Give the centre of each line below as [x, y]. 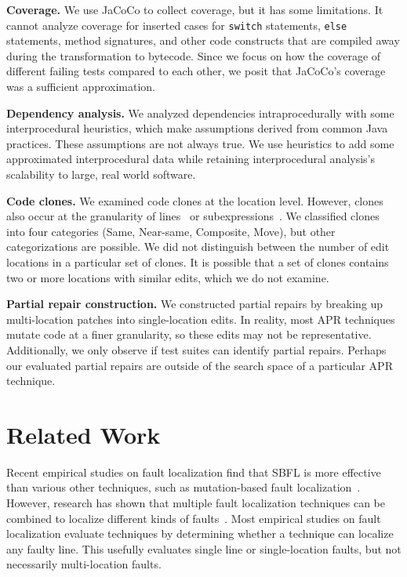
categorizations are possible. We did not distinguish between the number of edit [198, 247]
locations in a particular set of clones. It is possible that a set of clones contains [198, 261]
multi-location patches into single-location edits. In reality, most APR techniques [201, 319]
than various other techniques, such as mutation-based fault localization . [184, 487]
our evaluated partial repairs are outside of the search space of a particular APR [200, 365]
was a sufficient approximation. [81, 87]
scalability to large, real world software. [101, 174]
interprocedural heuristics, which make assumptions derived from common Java [197, 128]
